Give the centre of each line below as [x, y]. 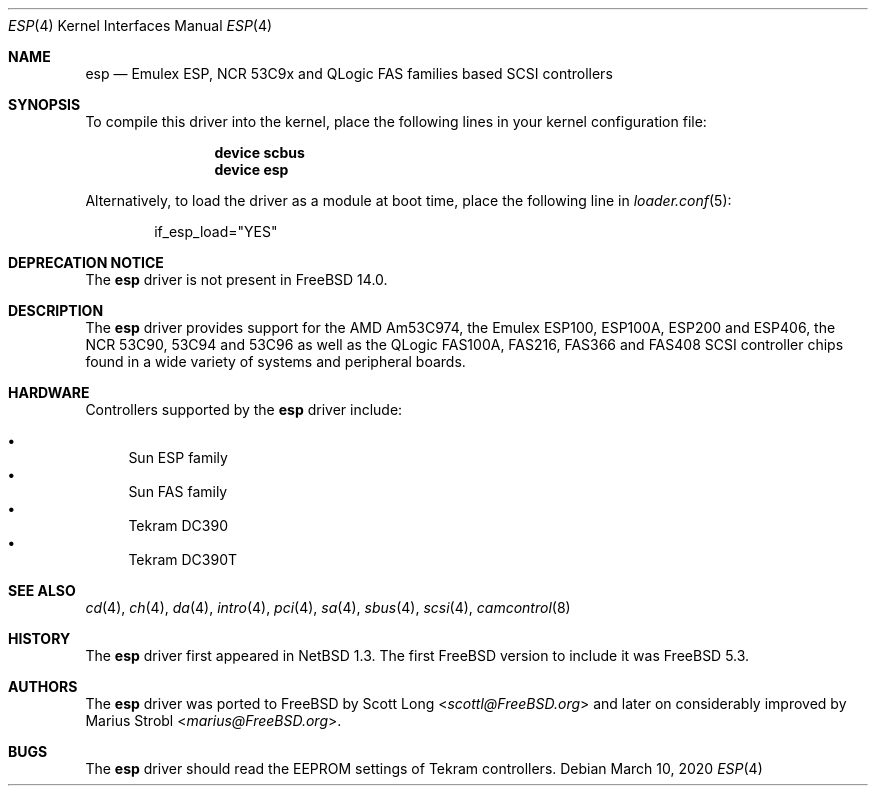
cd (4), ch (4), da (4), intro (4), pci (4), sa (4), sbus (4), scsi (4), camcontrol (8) [328, 607]
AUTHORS [43, 686]
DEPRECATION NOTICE [86, 262]
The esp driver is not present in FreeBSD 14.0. [236, 279]
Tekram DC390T [183, 559]
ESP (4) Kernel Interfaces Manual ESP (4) [140, 25]
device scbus [259, 152]
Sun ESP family [178, 457]
